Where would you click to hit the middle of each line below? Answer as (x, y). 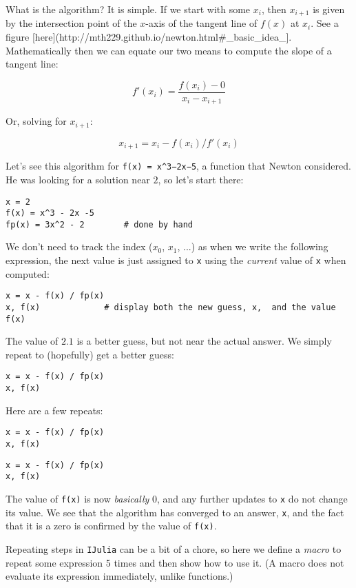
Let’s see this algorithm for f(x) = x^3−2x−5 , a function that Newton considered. (178, 166)
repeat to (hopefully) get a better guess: (90, 354)
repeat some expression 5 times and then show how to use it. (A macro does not (175, 562)
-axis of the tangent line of (201, 23)
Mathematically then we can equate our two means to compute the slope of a (169, 50)
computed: (28, 273)
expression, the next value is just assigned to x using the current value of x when (176, 260)
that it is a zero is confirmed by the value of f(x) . (111, 526)
